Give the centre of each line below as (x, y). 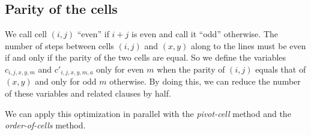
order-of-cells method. (45, 125)
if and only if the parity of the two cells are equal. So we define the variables (146, 57)
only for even (120, 69)
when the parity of (191, 69)
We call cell (26, 34)
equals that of (281, 69)
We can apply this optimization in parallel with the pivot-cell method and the (148, 113)
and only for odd (66, 81)
